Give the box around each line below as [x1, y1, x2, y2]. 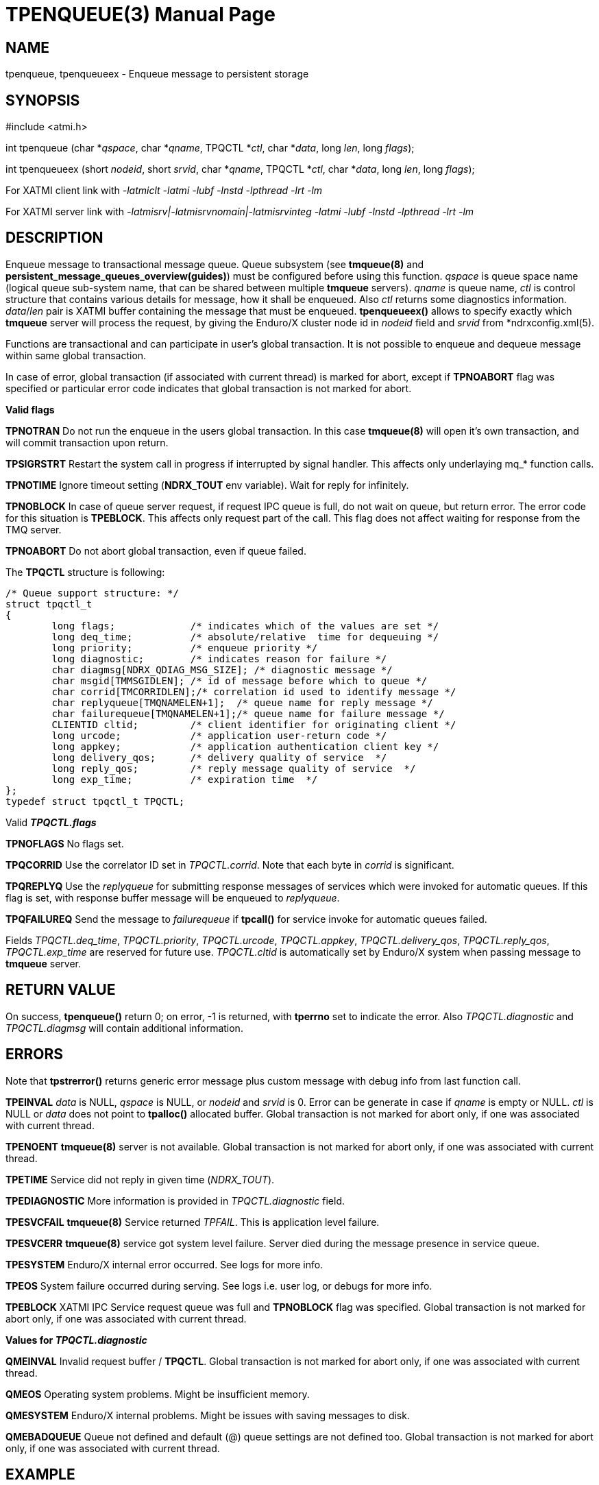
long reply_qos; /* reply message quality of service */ [51, 762, 416, 774]
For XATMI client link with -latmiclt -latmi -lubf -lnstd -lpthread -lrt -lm [5, 184, 323, 197]
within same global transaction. [5, 349, 147, 361]
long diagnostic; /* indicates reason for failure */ [51, 653, 387, 664]
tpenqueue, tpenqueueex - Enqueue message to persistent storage [5, 68, 309, 80]
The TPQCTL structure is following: [5, 566, 165, 578]
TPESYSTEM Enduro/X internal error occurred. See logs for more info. [5, 1258, 323, 1270]
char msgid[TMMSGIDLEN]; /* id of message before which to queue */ [51, 675, 428, 686]
